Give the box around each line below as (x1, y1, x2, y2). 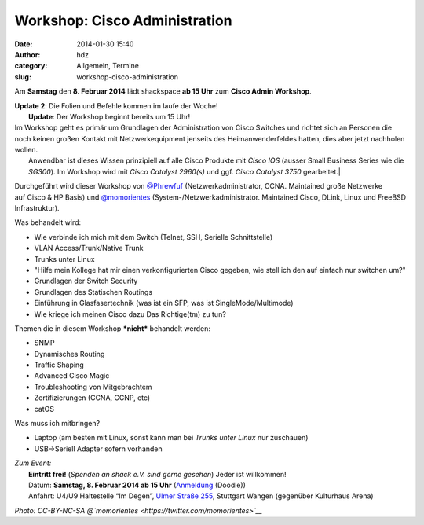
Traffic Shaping (34, 360, 84, 369)
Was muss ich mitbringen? (14, 419, 101, 428)
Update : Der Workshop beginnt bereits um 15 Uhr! (28, 112, 191, 121)
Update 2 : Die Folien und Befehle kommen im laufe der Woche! (14, 101, 218, 110)
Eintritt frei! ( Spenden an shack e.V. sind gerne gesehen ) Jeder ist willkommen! (28, 469, 287, 479)
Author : (14, 50, 41, 59)
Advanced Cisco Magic (34, 371, 110, 380)
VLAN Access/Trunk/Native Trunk (34, 244, 144, 253)
